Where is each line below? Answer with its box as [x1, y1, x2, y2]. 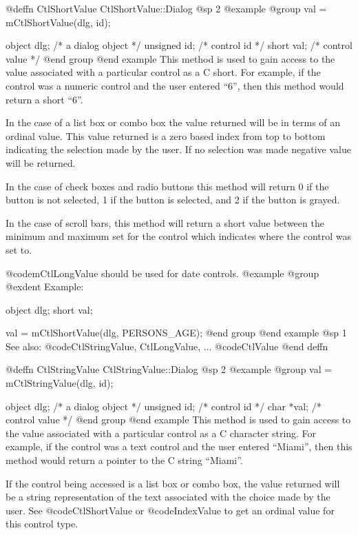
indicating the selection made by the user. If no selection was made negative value [6, 142, 351, 157]
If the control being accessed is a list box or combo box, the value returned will [6, 476, 340, 490]
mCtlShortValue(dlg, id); [6, 14, 111, 29]
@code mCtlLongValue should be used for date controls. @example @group [6, 265, 319, 280]
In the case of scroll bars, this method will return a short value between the [6, 215, 324, 230]
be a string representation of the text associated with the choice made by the [6, 489, 330, 504]
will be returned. [6, 155, 76, 170]
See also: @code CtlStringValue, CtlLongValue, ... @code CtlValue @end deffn [6, 339, 328, 353]
